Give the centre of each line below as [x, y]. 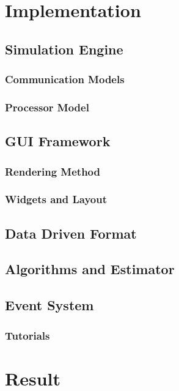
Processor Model [47, 107]
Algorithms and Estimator [90, 269]
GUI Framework [58, 141]
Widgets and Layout [56, 199]
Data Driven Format [71, 233]
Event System [49, 305]
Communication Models [65, 79]
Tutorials [27, 335]
